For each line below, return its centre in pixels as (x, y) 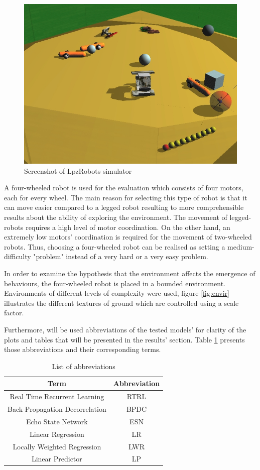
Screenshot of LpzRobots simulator (78, 170)
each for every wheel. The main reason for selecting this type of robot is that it (126, 197)
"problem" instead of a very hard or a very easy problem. (121, 256)
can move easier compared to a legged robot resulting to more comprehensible (124, 207)
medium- (241, 246)
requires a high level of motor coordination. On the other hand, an (128, 227)
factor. (14, 313)
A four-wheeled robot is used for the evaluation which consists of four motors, (124, 188)
